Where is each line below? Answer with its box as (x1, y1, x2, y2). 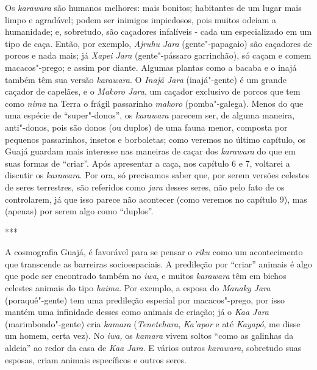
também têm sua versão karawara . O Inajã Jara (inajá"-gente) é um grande (5, 73, 287, 85)
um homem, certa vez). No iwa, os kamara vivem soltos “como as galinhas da (5, 329, 294, 342)
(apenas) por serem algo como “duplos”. (5, 205, 154, 217)
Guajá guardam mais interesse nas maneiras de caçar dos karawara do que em (5, 145, 296, 158)
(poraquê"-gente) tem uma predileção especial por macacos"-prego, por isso (5, 293, 285, 306)
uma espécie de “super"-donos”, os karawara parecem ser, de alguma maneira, (5, 109, 295, 122)
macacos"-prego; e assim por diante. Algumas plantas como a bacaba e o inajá (5, 60, 297, 73)
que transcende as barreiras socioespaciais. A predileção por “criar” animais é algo (5, 257, 312, 270)
